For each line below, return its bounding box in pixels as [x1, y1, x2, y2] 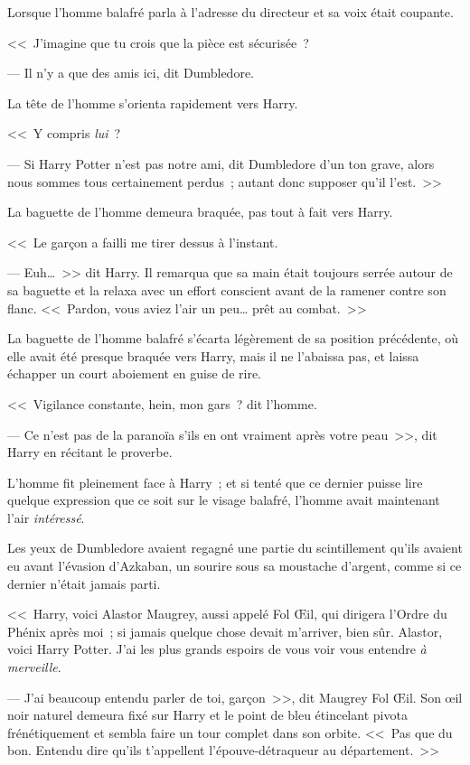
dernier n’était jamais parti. [7, 574, 161, 592]
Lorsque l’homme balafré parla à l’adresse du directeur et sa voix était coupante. [7, 3, 454, 21]
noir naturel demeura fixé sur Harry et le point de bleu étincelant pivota [7, 705, 408, 724]
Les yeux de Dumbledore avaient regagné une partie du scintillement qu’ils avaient [7, 538, 463, 557]
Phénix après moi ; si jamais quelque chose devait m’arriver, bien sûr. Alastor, [7, 621, 443, 640]
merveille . [7, 658, 61, 676]
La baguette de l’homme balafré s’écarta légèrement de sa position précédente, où [7, 329, 459, 348]
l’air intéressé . [7, 508, 85, 527]
